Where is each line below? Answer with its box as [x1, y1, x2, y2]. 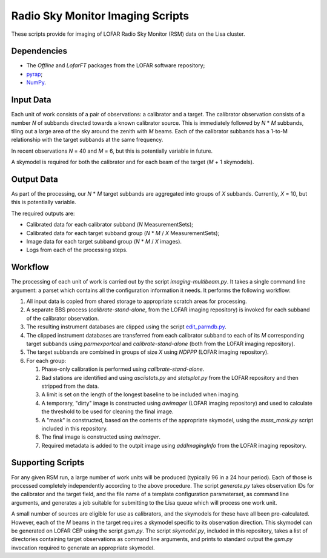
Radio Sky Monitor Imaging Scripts [11, 9, 190, 22]
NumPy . [26, 79, 47, 86]
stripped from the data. [41, 382, 99, 390]
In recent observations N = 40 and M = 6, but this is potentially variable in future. [11, 147, 213, 154]
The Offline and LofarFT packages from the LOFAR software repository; [26, 62, 205, 69]
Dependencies [11, 46, 68, 56]
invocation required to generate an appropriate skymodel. [11, 544, 155, 551]
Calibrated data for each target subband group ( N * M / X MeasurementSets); [26, 229, 220, 236]
